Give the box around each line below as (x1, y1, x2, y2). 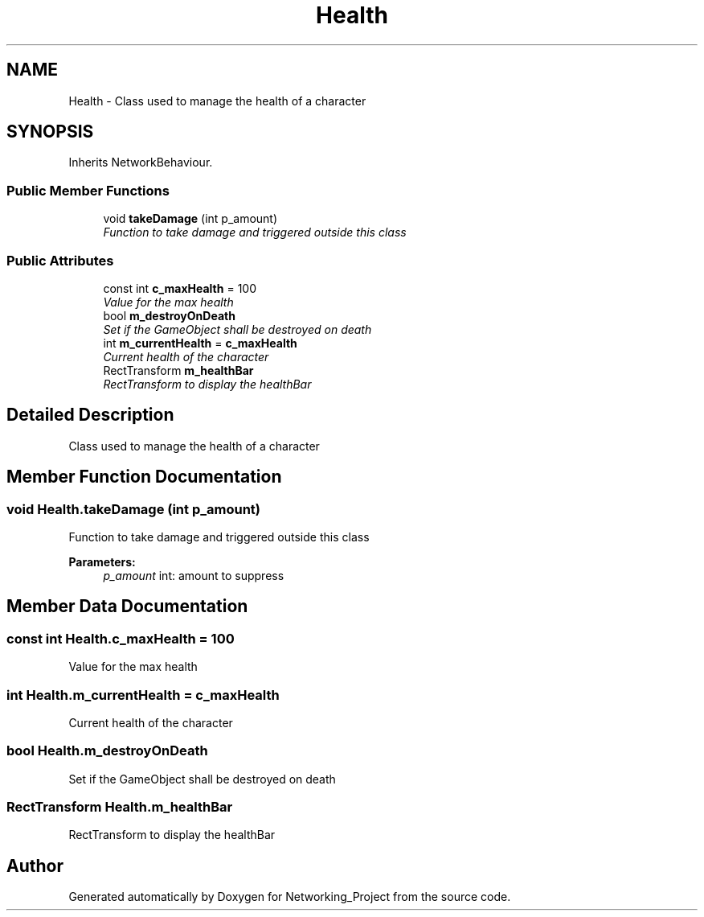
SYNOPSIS (6, 121, 94, 142)
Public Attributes (6, 252, 114, 269)
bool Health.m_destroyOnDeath (6, 742, 208, 759)
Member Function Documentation (6, 467, 282, 487)
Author (6, 855, 63, 876)
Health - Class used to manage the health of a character (68, 93, 366, 108)
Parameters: (68, 555, 136, 569)
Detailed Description (6, 405, 174, 426)
